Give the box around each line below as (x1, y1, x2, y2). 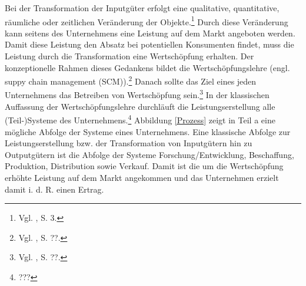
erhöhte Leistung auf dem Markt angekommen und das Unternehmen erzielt (5, 171, 279, 183)
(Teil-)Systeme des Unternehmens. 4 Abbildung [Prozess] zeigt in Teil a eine (5, 112, 275, 126)
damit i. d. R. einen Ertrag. (5, 183, 104, 195)
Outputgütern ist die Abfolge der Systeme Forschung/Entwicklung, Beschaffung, (5, 148, 294, 160)
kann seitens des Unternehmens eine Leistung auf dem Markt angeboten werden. (5, 26, 295, 39)
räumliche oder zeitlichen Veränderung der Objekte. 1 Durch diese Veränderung (5, 14, 288, 28)
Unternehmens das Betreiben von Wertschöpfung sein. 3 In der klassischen (5, 87, 270, 101)
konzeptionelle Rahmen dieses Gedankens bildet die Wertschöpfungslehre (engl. (5, 61, 290, 73)
